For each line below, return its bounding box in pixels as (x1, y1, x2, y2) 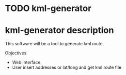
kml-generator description (5, 25, 114, 36)
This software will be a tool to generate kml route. (5, 41, 104, 47)
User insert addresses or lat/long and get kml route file (12, 64, 122, 70)
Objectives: (5, 50, 28, 56)
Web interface (12, 60, 41, 65)
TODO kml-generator (5, 3, 92, 14)
